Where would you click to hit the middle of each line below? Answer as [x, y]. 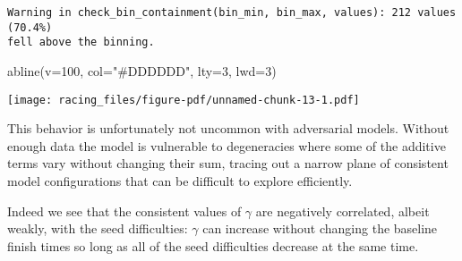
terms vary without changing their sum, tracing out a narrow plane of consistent [228, 163]
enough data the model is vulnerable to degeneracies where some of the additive [227, 145]
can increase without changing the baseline [320, 228]
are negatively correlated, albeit [342, 210]
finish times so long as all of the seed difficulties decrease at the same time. [213, 245]
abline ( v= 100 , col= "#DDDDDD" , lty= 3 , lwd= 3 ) [142, 70]
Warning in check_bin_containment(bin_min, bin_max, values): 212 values [232, 13]
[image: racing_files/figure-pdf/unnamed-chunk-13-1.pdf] [184, 100]
